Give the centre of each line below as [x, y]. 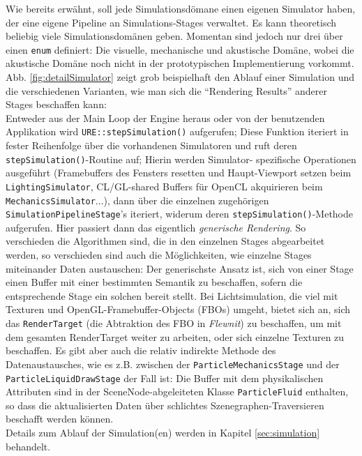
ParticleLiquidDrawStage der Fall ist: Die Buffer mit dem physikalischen [165, 378]
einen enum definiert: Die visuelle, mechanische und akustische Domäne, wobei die [180, 49]
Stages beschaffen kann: [56, 104]
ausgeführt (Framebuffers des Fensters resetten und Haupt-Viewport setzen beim [179, 173]
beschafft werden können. [60, 419]
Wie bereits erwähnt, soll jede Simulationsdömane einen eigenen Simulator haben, [181, 8]
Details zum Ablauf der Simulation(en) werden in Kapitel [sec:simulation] [163, 433]
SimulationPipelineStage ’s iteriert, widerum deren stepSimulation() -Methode [180, 214]
